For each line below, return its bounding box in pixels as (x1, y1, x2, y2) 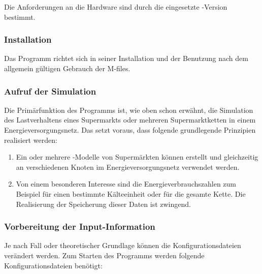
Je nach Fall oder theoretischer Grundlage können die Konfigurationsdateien (4, 240, 241, 251)
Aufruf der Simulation (4, 84, 96, 97)
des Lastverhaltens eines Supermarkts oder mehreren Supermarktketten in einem (4, 114, 256, 125)
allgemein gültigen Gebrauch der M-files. (4, 63, 130, 73)
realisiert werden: (4, 134, 57, 145)
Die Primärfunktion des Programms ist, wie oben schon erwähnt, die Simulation (4, 104, 253, 115)
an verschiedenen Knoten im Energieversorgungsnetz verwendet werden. (16, 161, 240, 172)
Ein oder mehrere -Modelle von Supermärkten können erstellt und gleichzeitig (16, 151, 258, 162)
